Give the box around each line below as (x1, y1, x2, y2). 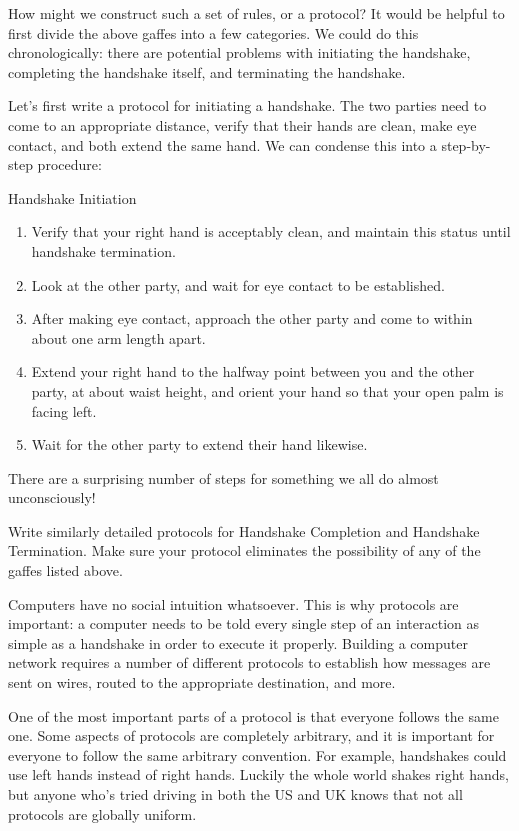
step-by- (441, 134, 491, 155)
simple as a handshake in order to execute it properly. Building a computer (8, 632, 468, 653)
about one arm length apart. (31, 327, 206, 348)
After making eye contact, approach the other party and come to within (31, 308, 473, 329)
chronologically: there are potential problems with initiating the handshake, (8, 42, 471, 63)
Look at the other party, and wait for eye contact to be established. (31, 274, 445, 295)
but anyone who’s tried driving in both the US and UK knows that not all (8, 784, 463, 804)
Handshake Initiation (8, 187, 137, 208)
